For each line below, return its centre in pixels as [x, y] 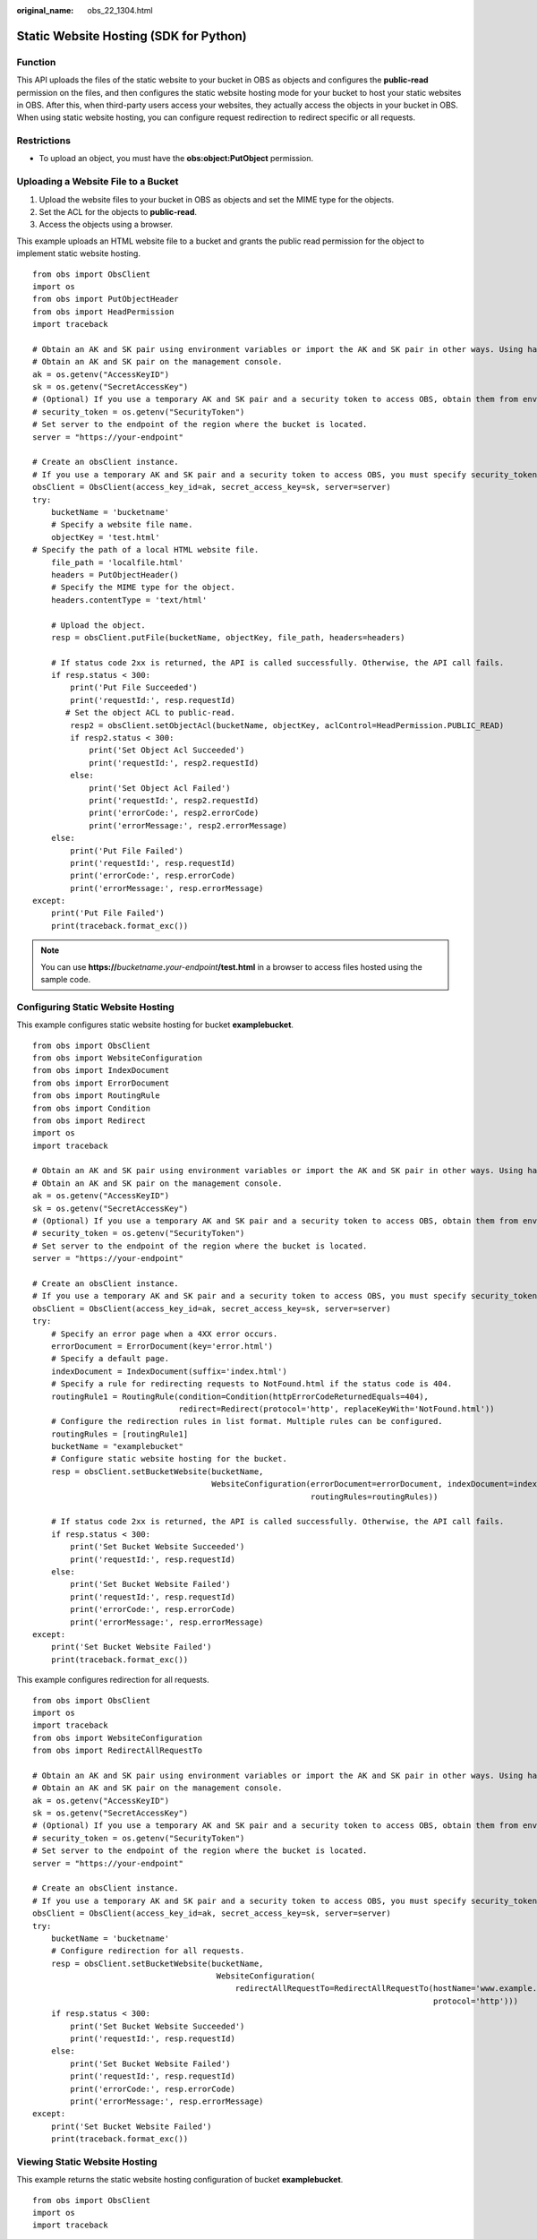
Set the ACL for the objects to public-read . [118, 212]
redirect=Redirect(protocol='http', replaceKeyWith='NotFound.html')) [337, 1409]
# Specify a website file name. [122, 525]
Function [36, 62]
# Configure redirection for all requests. [148, 1951]
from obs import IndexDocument [101, 1071]
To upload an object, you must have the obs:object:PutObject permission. [176, 159]
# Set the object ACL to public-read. [151, 713]
